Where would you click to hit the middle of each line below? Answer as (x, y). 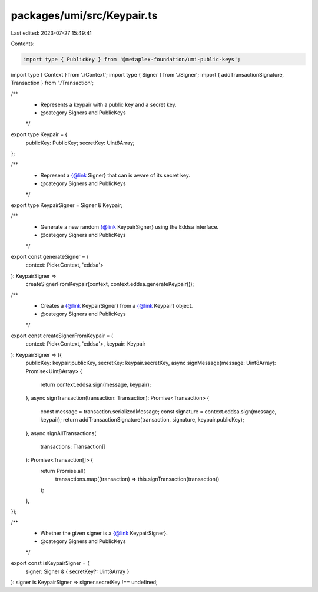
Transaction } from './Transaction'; (52, 83)
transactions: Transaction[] (73, 446)
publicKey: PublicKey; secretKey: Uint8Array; (80, 143)
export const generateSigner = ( (50, 256)
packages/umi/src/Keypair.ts (84, 15)
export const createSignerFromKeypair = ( (62, 336)
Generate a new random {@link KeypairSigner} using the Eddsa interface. (130, 226)
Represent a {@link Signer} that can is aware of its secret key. (115, 175)
